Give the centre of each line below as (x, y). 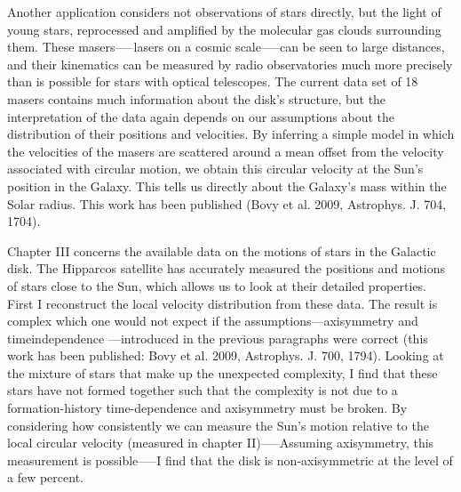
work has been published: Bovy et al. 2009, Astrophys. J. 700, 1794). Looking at (226, 355)
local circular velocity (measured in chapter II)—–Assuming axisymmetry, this (221, 443)
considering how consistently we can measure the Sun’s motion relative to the (218, 425)
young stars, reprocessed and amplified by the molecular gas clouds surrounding (224, 29)
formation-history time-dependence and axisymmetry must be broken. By (207, 408)
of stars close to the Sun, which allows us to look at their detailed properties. (217, 285)
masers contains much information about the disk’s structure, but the (197, 98)
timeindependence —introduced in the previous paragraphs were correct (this (218, 338)
